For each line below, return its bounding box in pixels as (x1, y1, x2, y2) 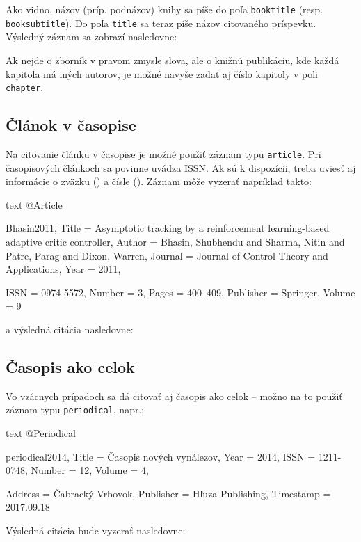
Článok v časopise (6, 114, 136, 136)
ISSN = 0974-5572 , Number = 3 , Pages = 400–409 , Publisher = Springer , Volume (6, 285, 355, 299)
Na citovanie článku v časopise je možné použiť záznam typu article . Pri (6, 146, 321, 161)
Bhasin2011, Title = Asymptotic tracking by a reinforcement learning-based (6, 221, 330, 235)
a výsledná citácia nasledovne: (6, 321, 134, 336)
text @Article (6, 197, 63, 212)
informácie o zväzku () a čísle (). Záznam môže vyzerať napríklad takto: (6, 174, 312, 189)
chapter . (6, 80, 44, 95)
